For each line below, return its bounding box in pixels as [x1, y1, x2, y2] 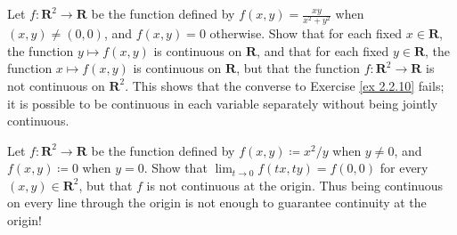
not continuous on [7, 76, 105, 94]
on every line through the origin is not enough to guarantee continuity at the [7, 193, 427, 212]
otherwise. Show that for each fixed [209, 24, 403, 43]
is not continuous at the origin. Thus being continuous [146, 175, 444, 194]
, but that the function [236, 59, 360, 77]
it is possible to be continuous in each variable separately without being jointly [7, 93, 438, 112]
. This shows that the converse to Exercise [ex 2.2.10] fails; [125, 76, 445, 94]
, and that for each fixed [257, 41, 389, 60]
